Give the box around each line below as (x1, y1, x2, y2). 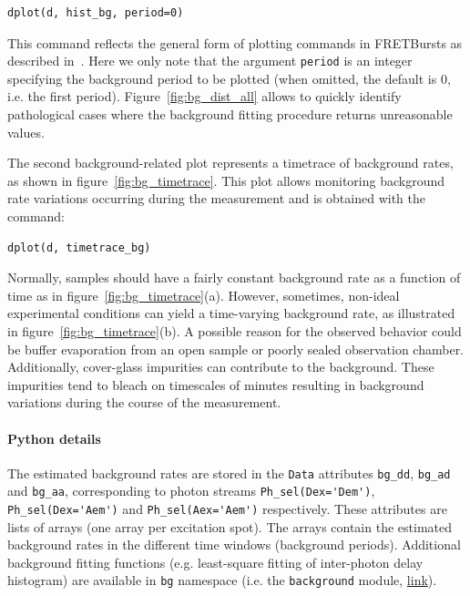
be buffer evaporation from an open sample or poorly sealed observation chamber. (7, 339, 465, 358)
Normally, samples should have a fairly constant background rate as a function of (7, 268, 461, 287)
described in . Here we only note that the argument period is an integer (7, 51, 413, 70)
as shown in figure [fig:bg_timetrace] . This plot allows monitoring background (7, 170, 445, 190)
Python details (7, 428, 101, 447)
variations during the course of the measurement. (7, 393, 281, 412)
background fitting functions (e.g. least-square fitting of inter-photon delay (7, 552, 424, 571)
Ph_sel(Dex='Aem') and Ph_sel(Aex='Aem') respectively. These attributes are (7, 499, 447, 519)
